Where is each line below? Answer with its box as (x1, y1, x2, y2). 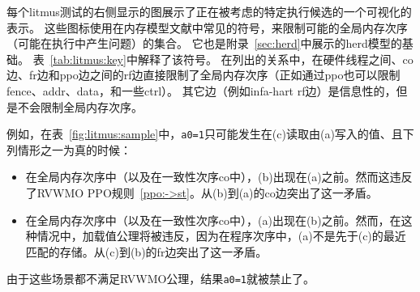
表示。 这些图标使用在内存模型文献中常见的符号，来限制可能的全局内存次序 (6, 19, 408, 36)
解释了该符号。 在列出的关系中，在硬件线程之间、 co (137, 50, 414, 67)
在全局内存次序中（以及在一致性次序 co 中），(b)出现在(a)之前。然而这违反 (25, 168, 413, 185)
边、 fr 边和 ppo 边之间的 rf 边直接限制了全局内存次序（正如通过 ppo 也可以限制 (6, 66, 401, 83)
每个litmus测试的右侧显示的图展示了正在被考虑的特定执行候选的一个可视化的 (6, 3, 412, 19)
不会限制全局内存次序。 (17, 98, 143, 115)
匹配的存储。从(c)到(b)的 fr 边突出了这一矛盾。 (25, 243, 268, 260)
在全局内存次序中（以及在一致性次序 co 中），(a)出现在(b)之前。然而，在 (25, 211, 401, 228)
